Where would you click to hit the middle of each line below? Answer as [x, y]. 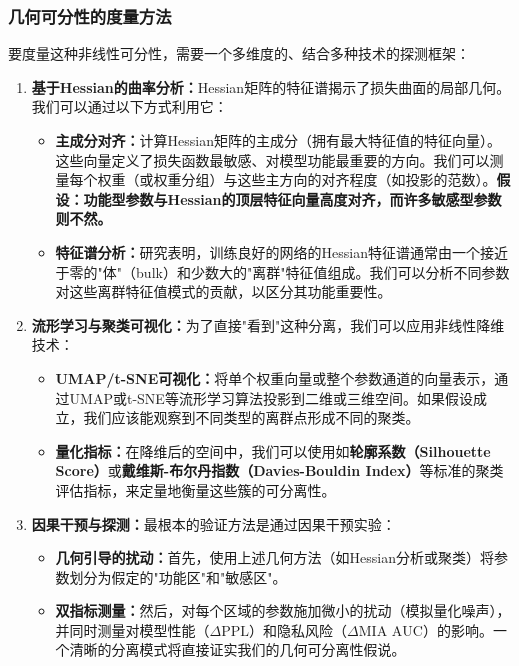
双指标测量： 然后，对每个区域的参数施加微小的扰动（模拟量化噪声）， [283, 610]
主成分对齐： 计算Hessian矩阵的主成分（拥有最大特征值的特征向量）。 [278, 140]
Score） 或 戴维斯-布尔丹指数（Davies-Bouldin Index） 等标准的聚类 [279, 470]
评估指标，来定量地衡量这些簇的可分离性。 [195, 489]
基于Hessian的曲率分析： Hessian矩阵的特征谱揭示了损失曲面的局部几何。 [271, 86]
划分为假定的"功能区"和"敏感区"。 [178, 576]
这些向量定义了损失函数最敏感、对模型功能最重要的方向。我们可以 [272, 159]
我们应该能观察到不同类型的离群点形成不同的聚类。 [251, 417]
